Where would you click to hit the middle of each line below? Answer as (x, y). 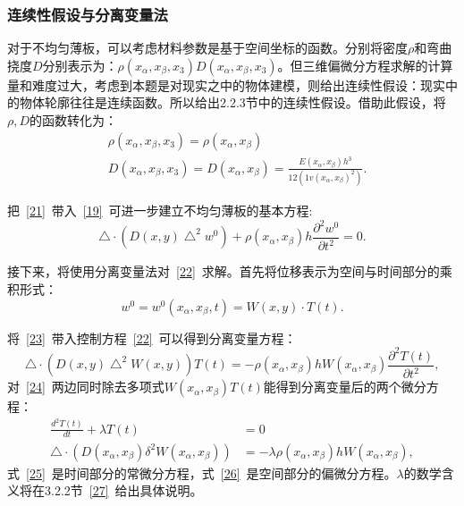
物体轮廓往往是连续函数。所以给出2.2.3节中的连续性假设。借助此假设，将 (232, 102)
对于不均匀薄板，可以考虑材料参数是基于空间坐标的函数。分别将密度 (207, 48)
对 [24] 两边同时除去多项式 (86, 387)
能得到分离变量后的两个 (332, 387)
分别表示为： (80, 65)
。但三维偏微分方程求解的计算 (365, 65)
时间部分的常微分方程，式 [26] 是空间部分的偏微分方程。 (230, 472)
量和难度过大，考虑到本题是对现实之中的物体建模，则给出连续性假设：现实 (226, 84)
